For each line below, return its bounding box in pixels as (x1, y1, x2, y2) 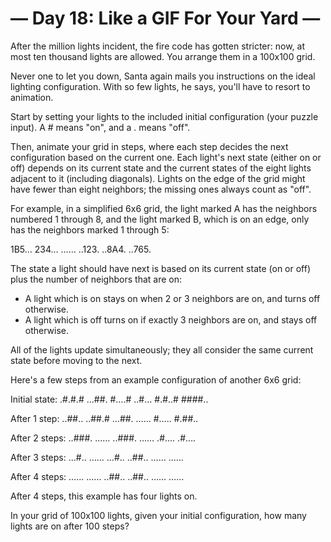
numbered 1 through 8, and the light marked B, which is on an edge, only (10, 213, 310, 225)
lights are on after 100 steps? (10, 520, 130, 532)
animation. (10, 91, 54, 103)
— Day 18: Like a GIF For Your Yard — (10, 7, 321, 30)
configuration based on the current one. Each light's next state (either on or (10, 151, 322, 163)
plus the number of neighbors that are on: (10, 273, 182, 285)
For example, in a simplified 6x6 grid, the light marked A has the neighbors (10, 202, 318, 214)
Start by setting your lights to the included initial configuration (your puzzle (10, 110, 319, 122)
